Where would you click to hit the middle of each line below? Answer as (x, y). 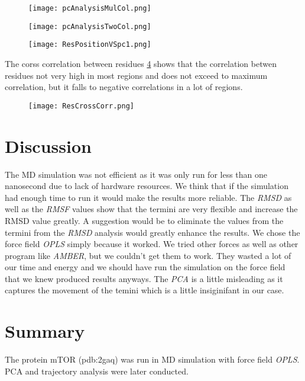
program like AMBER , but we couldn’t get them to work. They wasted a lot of (148, 255)
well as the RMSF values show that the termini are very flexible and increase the (151, 209)
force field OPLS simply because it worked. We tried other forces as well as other (152, 244)
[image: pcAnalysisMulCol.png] (90, 8)
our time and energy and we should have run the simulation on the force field (145, 267)
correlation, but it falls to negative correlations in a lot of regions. (124, 87)
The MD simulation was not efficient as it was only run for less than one (136, 174)
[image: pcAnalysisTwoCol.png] (90, 26)
